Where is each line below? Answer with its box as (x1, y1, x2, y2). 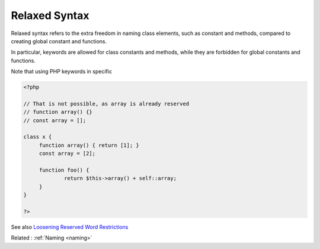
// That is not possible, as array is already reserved (23, 100, 190, 107)
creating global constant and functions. (11, 37, 107, 44)
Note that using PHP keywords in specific (11, 68, 113, 75)
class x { (23, 133, 52, 141)
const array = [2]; (39, 150, 96, 157)
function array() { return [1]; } (39, 142, 139, 148)
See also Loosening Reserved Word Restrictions (11, 223, 129, 231)
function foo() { (39, 167, 89, 173)
